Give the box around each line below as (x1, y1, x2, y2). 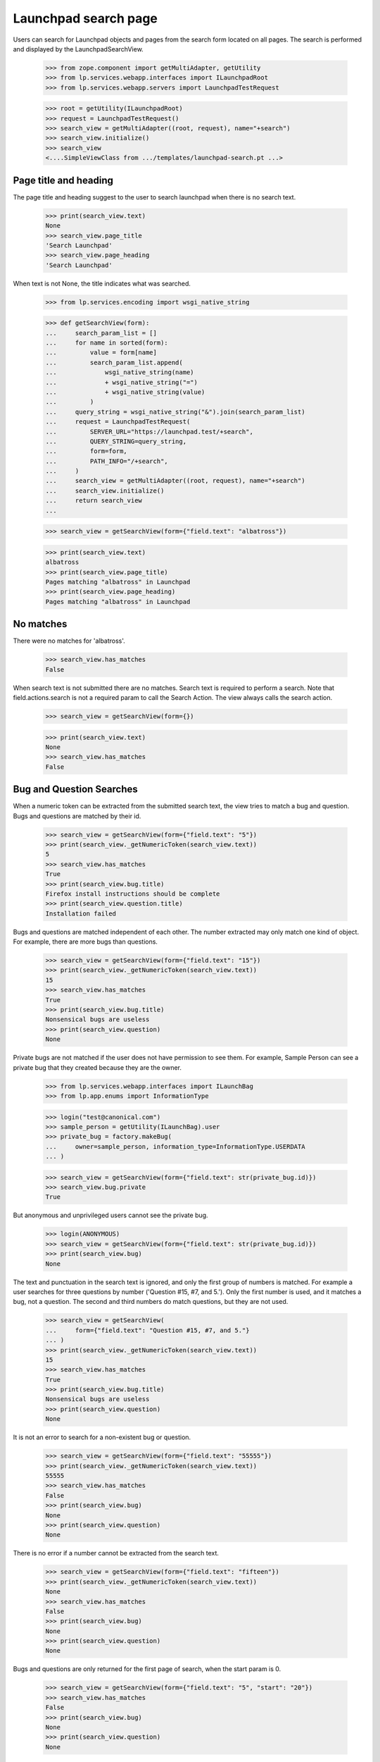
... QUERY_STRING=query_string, (45, 437, 186, 445)
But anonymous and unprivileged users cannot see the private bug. (13, 1211, 208, 1219)
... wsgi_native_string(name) (45, 369, 194, 376)
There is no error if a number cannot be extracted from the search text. (13, 1549, 220, 1558)
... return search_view (45, 497, 142, 505)
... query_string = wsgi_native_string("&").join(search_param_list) (45, 407, 305, 416)
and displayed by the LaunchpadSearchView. (13, 44, 144, 53)
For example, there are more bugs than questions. (13, 937, 158, 946)
